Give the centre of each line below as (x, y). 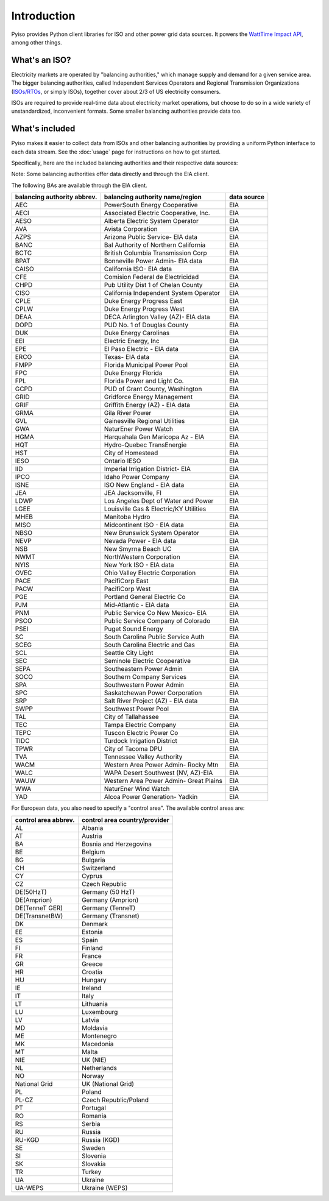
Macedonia (97, 1044)
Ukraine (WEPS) (104, 1188)
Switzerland (98, 868)
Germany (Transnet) (110, 916)
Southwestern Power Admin (144, 685)
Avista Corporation (131, 229)
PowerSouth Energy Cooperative (151, 205)
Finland (92, 948)
